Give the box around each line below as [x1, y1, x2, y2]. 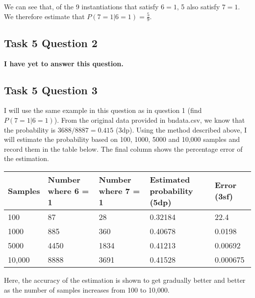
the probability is [4, 124, 56, 135]
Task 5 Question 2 [4, 35, 98, 50]
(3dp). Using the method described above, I [116, 124, 247, 135]
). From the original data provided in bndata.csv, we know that [54, 115, 245, 125]
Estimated [150, 173, 190, 185]
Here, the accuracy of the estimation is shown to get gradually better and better [4, 274, 246, 285]
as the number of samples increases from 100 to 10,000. [4, 284, 170, 295]
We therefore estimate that [4, 11, 85, 21]
